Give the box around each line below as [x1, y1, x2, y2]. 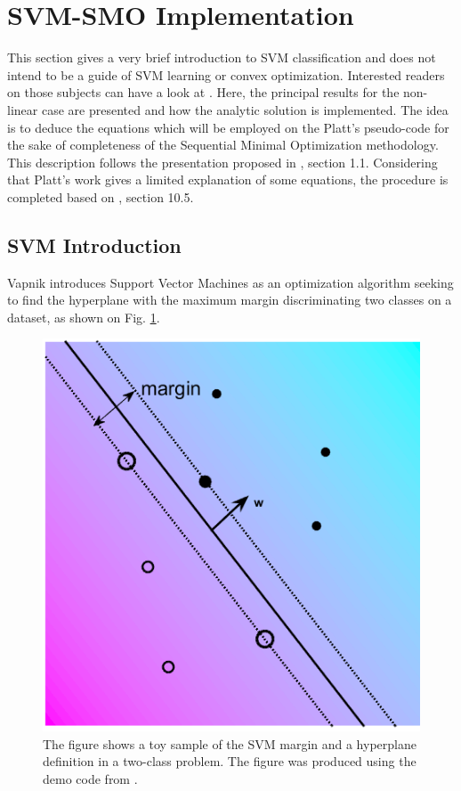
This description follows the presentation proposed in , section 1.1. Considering [7, 152, 438, 171]
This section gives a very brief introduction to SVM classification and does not [7, 48, 436, 67]
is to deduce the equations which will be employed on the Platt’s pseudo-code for [7, 118, 449, 136]
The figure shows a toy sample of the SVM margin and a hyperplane [43, 734, 417, 753]
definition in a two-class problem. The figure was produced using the [43, 752, 417, 771]
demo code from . [43, 769, 138, 787]
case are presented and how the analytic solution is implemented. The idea [41, 100, 449, 118]
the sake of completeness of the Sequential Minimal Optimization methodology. [7, 135, 439, 154]
